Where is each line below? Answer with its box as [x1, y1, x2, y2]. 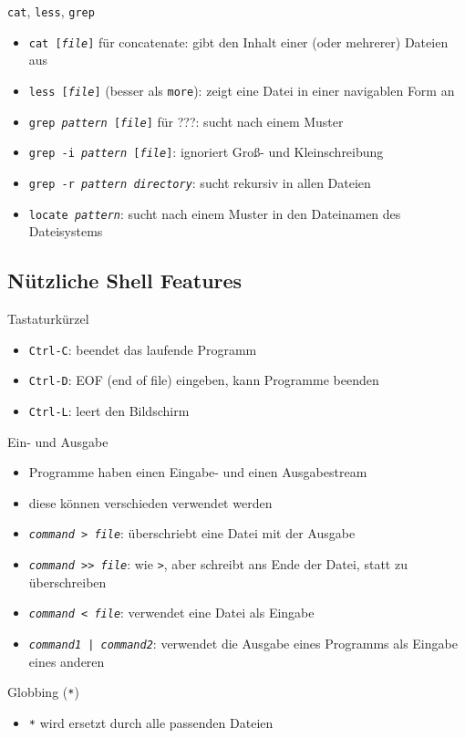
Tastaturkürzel [7, 308, 89, 327]
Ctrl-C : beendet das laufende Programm [28, 339, 257, 359]
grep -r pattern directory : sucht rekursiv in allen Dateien [28, 172, 371, 192]
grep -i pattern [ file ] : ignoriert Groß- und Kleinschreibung [28, 142, 384, 161]
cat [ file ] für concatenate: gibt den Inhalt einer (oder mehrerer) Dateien [28, 32, 449, 51]
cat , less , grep [7, 2, 95, 20]
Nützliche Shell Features [7, 266, 243, 295]
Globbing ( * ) [7, 682, 79, 702]
